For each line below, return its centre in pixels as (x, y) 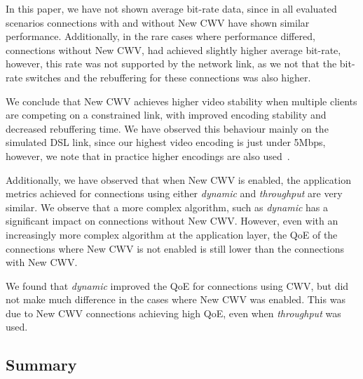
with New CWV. (42, 262)
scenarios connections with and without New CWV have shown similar (158, 22)
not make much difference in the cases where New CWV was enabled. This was (176, 299)
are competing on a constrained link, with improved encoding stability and (166, 115)
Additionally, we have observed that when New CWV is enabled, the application (178, 179)
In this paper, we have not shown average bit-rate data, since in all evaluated (171, 8)
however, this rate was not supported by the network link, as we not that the (171, 64)
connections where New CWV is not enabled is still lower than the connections (175, 248)
